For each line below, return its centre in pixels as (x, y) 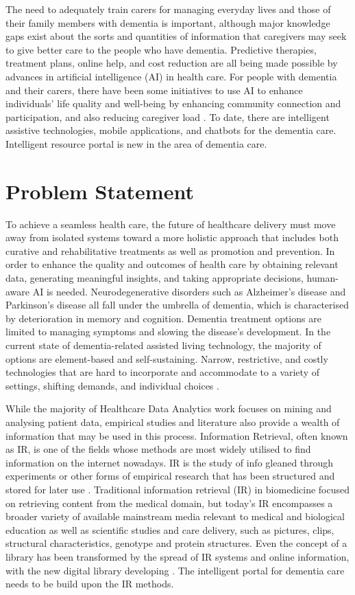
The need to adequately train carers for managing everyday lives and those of (168, 9)
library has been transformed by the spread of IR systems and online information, (177, 556)
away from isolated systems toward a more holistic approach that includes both (172, 237)
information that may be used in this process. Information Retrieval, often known (177, 435)
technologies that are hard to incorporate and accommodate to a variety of (162, 372)
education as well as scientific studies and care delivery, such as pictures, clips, (170, 529)
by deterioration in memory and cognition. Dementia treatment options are (163, 318)
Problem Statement (100, 191)
